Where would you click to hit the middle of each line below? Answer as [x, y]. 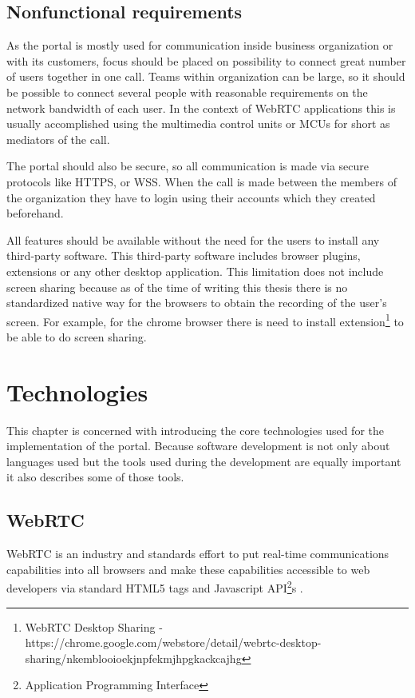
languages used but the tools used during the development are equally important [204, 461]
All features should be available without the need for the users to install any [193, 239]
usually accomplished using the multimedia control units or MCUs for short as [198, 124]
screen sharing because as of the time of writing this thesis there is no [177, 287]
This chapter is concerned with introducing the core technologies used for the [195, 430]
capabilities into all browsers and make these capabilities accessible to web [188, 569]
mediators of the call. [58, 139]
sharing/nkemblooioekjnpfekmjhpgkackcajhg [133, 658]
